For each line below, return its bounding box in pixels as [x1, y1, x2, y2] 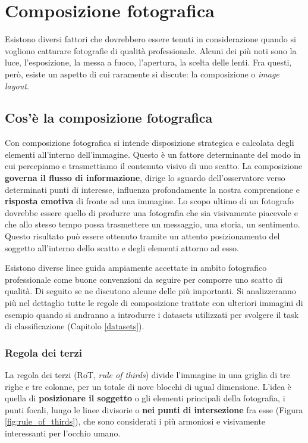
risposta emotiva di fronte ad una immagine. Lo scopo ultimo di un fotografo [5, 195, 294, 207]
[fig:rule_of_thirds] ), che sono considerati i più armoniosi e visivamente [5, 415, 266, 428]
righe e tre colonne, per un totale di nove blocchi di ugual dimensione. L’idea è [5, 380, 291, 392]
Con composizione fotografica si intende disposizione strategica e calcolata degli [5, 136, 294, 149]
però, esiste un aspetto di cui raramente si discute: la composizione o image [5, 67, 279, 80]
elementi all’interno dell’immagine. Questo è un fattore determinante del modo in [5, 148, 301, 160]
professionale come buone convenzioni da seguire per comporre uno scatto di [5, 273, 283, 285]
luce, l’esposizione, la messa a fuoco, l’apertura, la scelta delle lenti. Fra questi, [5, 56, 292, 68]
